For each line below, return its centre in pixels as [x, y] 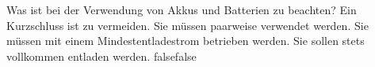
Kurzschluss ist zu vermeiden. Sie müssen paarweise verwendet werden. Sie [187, 25]
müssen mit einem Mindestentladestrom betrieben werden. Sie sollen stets [186, 41]
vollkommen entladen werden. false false [101, 56]
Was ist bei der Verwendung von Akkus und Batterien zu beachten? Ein [182, 9]
